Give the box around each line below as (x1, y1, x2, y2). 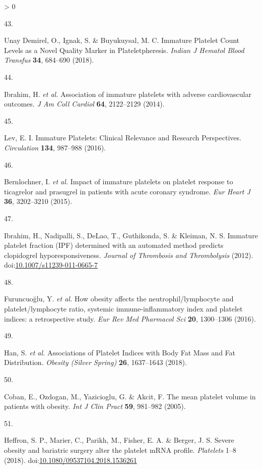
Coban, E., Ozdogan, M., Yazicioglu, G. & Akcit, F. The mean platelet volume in (4, 391, 256, 401)
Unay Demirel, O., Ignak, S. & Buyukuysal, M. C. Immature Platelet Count (4, 35, 240, 45)
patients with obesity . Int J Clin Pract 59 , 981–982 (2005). (4, 401, 186, 411)
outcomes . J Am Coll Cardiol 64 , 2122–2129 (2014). (4, 98, 165, 109)
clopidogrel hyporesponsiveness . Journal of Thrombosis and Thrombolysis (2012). (4, 249, 253, 260)
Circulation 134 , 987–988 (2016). (4, 142, 106, 152)
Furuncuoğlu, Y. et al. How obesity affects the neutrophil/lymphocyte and (4, 293, 234, 304)
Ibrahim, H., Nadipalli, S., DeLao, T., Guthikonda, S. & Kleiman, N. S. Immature (4, 230, 258, 240)
